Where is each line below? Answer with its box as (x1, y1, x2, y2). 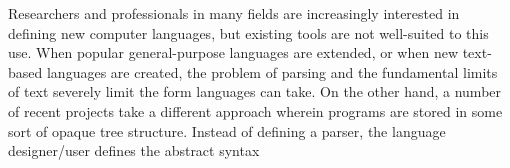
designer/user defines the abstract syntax (8, 140, 260, 161)
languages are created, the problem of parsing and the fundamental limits (46, 61, 498, 82)
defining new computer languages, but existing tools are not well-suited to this (8, 22, 489, 43)
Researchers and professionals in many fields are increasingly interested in (8, 3, 460, 23)
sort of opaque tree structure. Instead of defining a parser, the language (8, 120, 446, 141)
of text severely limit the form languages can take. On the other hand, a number (8, 81, 502, 102)
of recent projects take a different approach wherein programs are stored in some (8, 100, 503, 121)
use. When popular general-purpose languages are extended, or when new (8, 42, 459, 63)
